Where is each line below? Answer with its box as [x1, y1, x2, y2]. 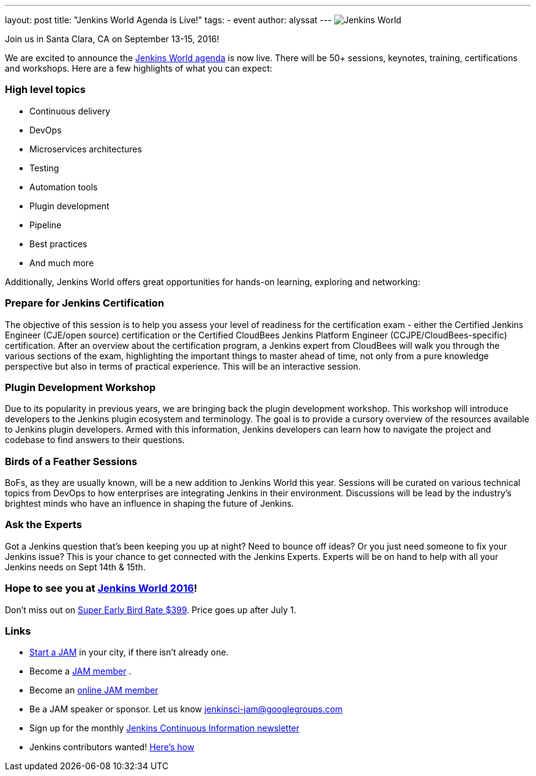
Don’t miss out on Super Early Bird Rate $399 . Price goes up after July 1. [5, 604, 297, 615]
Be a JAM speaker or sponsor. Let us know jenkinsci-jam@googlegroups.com [29, 704, 343, 715]
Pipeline [29, 219, 62, 230]
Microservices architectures [29, 143, 142, 154]
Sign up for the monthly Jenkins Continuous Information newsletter [29, 723, 300, 734]
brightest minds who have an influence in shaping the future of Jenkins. [5, 498, 294, 509]
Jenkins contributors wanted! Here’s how [29, 742, 195, 753]
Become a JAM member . [29, 666, 132, 677]
